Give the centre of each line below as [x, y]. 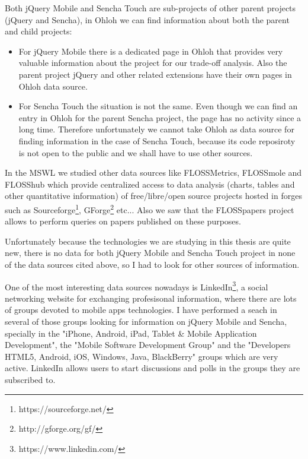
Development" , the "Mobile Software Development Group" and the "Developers [148, 345]
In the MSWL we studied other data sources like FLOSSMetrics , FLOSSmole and [153, 172]
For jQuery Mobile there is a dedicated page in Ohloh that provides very [151, 51]
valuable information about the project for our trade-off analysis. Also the [153, 63]
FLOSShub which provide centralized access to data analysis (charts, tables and [150, 184]
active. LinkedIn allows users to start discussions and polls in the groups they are [153, 368]
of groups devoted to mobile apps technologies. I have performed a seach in [141, 310]
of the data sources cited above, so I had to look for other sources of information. [152, 264]
